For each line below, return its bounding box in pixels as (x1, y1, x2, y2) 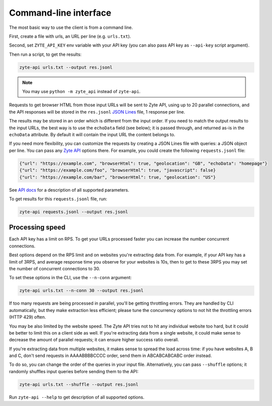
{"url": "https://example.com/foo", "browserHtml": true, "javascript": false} (19, 167, 216, 173)
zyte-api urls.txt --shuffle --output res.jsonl (19, 382, 139, 387)
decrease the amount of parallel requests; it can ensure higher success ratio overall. (9, 337, 179, 343)
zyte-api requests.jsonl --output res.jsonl (19, 209, 128, 215)
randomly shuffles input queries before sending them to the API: (9, 368, 139, 374)
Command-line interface (9, 7, 111, 18)
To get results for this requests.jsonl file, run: (9, 196, 107, 202)
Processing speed (9, 223, 66, 232)
